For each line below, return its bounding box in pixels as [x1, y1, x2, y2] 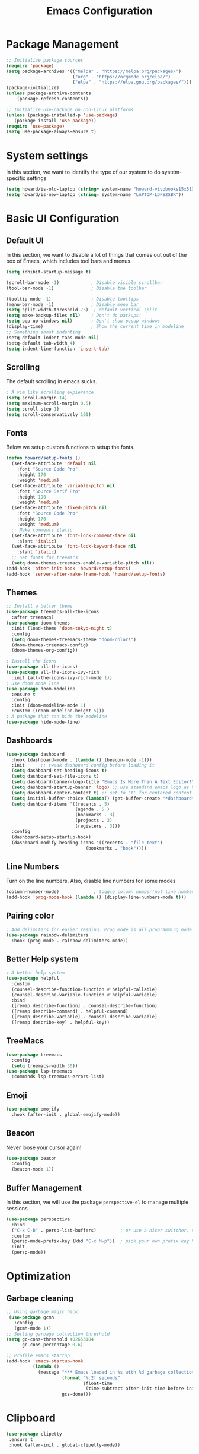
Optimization [6, 1270, 71, 1283]
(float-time [82, 1380, 113, 1386]
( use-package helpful [6, 976, 60, 982]
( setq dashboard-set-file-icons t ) [11, 774, 99, 780]
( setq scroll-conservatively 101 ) [6, 411, 92, 417]
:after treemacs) [11, 614, 54, 620]
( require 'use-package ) [6, 123, 65, 129]
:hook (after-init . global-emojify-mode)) [11, 1111, 120, 1118]
